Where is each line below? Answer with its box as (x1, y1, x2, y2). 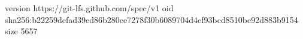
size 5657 (5, 25, 38, 37)
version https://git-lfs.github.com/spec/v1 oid (5, 2, 174, 14)
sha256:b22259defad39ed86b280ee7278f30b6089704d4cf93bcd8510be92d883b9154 (5, 13, 298, 25)
